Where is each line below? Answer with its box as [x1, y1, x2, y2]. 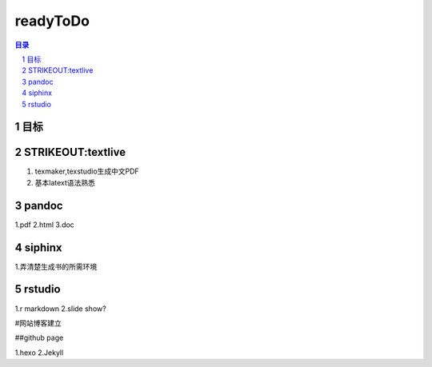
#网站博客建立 [14, 318, 62, 328]
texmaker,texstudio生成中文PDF [34, 166, 139, 176]
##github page [14, 333, 64, 343]
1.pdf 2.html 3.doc [14, 220, 75, 229]
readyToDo [14, 12, 90, 30]
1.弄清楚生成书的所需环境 [14, 261, 98, 271]
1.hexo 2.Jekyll [14, 348, 64, 357]
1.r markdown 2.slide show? [14, 304, 107, 313]
